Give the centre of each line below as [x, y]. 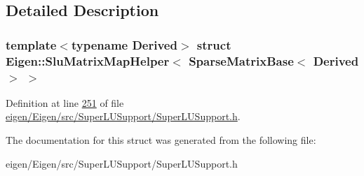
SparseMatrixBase [241, 60]
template [31, 44]
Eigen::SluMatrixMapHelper [88, 60]
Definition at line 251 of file [65, 102]
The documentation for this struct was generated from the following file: [161, 140]
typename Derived [124, 44]
